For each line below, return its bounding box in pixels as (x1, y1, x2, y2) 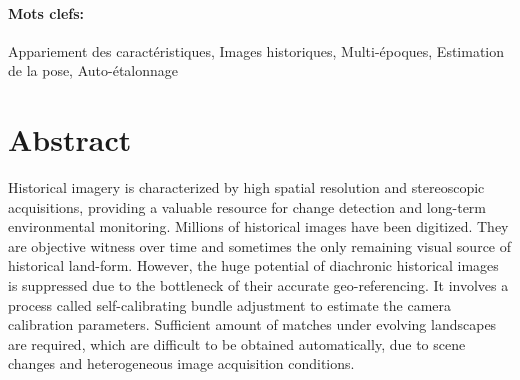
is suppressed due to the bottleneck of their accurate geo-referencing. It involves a (8, 275, 509, 296)
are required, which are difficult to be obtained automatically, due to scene (8, 333, 466, 354)
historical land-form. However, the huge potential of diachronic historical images (8, 255, 499, 276)
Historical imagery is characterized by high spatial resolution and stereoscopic (8, 177, 485, 198)
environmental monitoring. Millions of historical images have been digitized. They (8, 216, 509, 237)
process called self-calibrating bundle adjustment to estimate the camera (8, 294, 452, 315)
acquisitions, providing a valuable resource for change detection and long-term (8, 196, 487, 217)
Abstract (8, 119, 132, 160)
